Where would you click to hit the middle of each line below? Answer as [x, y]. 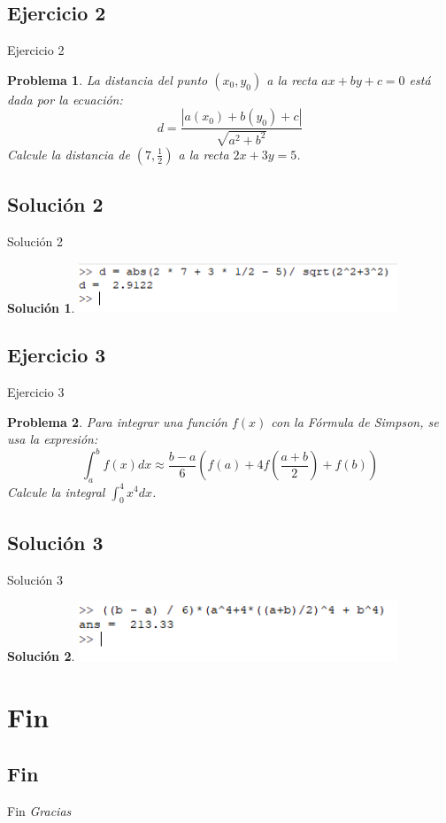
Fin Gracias [39, 810]
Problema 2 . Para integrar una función [117, 421]
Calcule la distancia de [69, 154]
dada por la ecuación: [65, 99]
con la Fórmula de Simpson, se [355, 421]
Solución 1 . [41, 307]
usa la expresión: [53, 439]
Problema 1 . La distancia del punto [108, 79]
